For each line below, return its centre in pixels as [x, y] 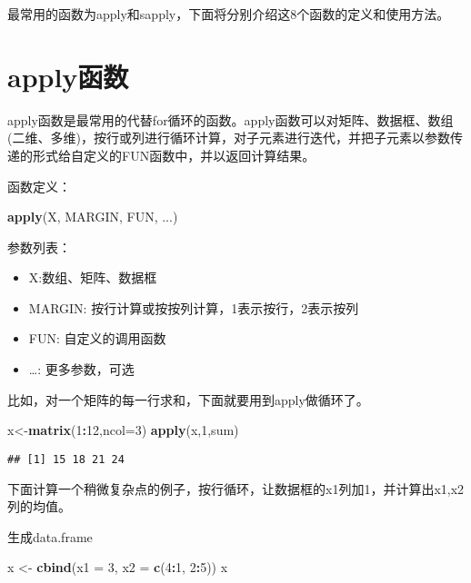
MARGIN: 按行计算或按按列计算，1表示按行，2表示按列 [194, 307]
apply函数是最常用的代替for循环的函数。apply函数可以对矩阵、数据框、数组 [230, 119]
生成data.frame [50, 536]
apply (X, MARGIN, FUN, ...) [93, 217]
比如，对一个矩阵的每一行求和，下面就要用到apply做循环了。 [188, 399]
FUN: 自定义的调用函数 [97, 338]
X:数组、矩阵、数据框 [93, 277]
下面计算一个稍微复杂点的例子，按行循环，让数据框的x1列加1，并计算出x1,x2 [236, 488]
